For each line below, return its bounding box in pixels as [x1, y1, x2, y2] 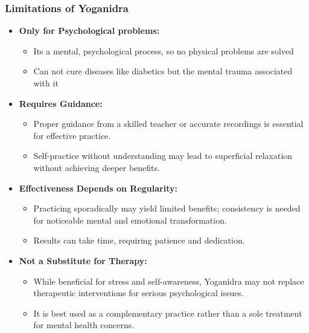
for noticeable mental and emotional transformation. [33, 213, 227, 226]
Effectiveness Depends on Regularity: [19, 181, 177, 194]
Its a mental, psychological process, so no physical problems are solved [33, 44, 294, 57]
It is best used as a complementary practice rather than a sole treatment [33, 306, 302, 319]
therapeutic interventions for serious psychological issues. [33, 286, 244, 299]
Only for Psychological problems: [19, 24, 160, 37]
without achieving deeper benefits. [33, 161, 160, 173]
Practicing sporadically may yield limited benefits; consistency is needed [33, 202, 301, 215]
